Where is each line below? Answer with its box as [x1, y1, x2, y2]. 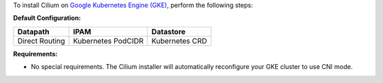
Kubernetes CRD [151, 36, 207, 46]
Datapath [17, 27, 50, 37]
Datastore [151, 27, 186, 37]
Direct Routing [17, 36, 65, 46]
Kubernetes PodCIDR [73, 36, 144, 46]
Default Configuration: [13, 14, 82, 23]
